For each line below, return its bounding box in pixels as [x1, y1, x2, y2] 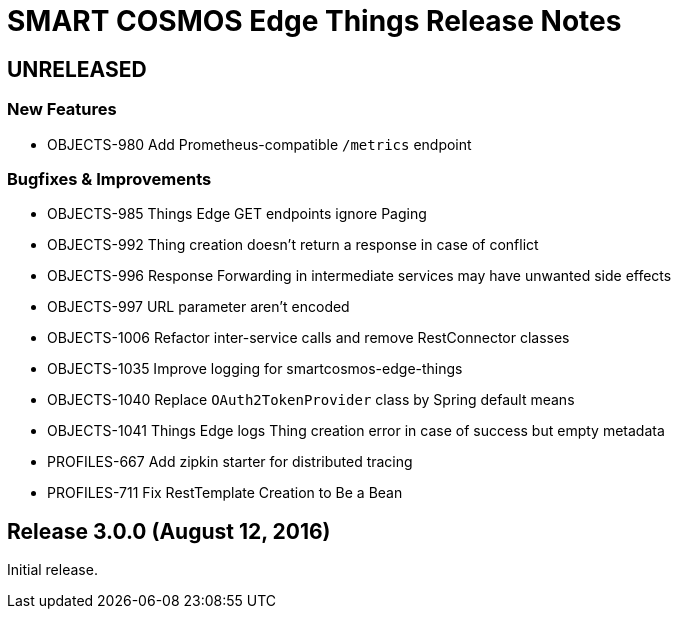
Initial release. [7, 561, 98, 579]
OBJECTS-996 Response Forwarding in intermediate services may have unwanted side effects [47, 267, 672, 285]
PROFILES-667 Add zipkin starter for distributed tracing [47, 453, 413, 471]
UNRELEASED [7, 56, 147, 82]
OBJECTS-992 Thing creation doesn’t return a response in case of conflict [47, 236, 539, 254]
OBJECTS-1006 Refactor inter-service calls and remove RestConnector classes [47, 329, 570, 347]
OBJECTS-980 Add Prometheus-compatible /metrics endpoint [47, 135, 472, 153]
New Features [7, 99, 117, 120]
